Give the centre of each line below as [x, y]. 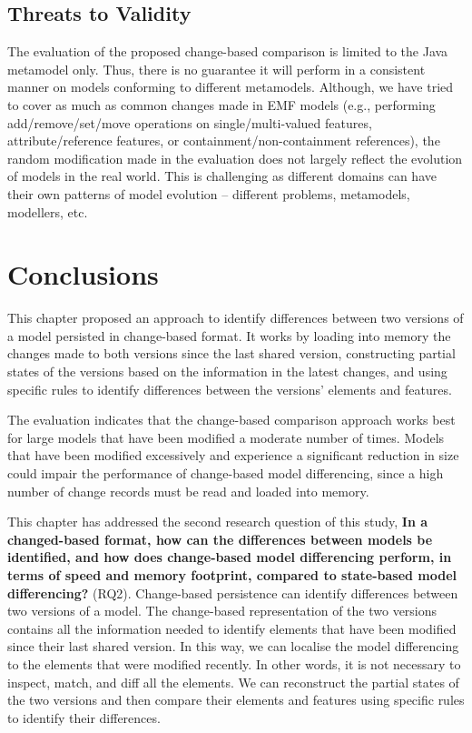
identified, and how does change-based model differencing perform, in [230, 557]
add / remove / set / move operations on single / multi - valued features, [190, 122]
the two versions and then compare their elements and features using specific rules [236, 700]
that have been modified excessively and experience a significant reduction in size [233, 455]
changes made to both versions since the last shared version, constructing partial [231, 353]
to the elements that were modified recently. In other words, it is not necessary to [234, 663]
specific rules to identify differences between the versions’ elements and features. [230, 389]
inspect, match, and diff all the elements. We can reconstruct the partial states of [233, 682]
